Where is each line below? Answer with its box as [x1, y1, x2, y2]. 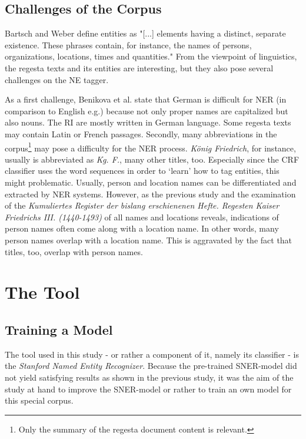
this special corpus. [5, 394, 74, 407]
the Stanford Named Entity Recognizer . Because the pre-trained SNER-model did [5, 359, 297, 372]
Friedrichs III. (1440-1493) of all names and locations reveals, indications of [5, 210, 279, 223]
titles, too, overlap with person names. [5, 245, 143, 258]
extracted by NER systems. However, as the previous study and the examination [5, 187, 296, 200]
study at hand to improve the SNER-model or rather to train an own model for [5, 382, 292, 395]
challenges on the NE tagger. [5, 73, 109, 85]
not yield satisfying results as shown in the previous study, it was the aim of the [5, 371, 294, 383]
